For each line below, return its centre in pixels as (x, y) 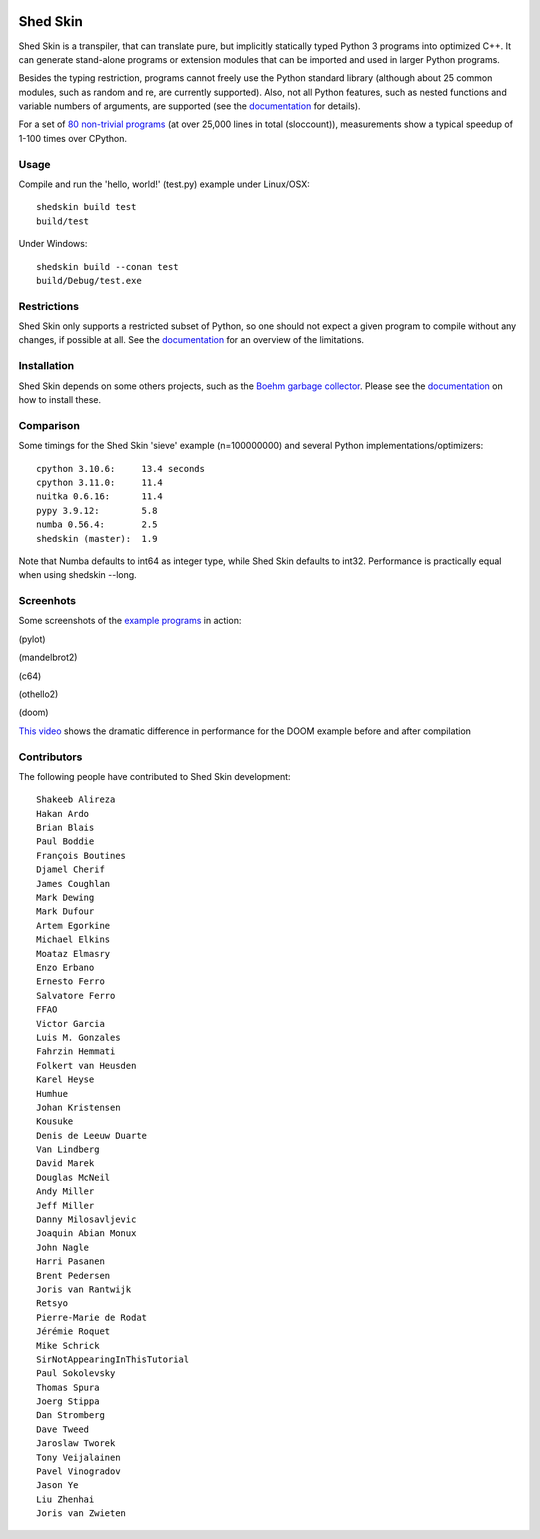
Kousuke (55, 1121)
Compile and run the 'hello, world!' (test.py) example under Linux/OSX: (164, 184)
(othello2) (38, 694)
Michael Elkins (73, 939)
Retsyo (52, 1303)
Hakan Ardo (63, 813)
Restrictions (49, 306)
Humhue (52, 1093)
